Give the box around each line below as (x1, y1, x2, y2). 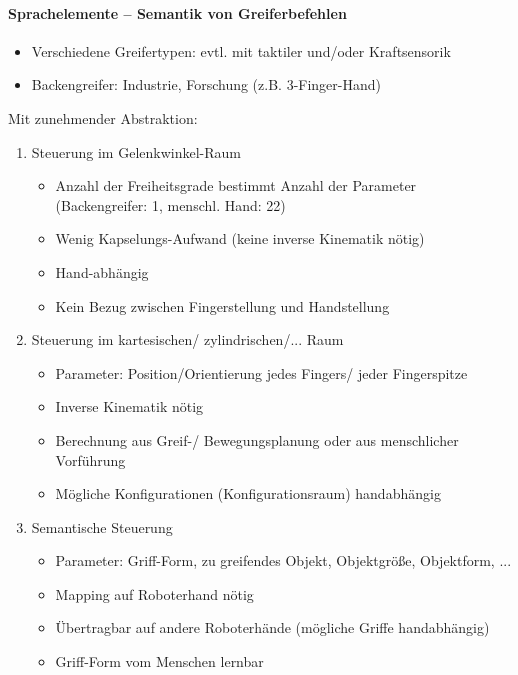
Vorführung (55, 449, 126, 470)
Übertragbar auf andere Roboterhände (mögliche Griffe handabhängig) (55, 617, 490, 638)
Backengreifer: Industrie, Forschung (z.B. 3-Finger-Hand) (31, 74, 381, 95)
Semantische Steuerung (31, 516, 173, 537)
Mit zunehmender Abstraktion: (8, 107, 198, 128)
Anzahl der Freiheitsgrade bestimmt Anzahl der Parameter (55, 175, 417, 196)
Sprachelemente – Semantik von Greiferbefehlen (8, 2, 347, 23)
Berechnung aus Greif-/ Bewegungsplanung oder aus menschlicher (55, 429, 459, 450)
